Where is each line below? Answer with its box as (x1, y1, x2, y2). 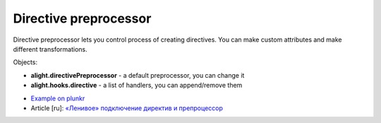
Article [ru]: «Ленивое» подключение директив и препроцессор (30, 103, 224, 112)
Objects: (13, 58, 38, 66)
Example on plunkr (30, 94, 85, 102)
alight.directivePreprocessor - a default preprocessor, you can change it (30, 71, 245, 79)
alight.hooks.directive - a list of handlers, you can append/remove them (30, 81, 243, 90)
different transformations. (13, 45, 87, 53)
